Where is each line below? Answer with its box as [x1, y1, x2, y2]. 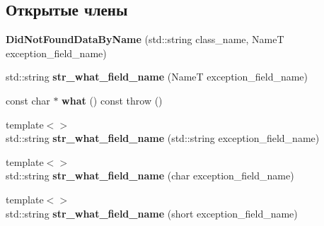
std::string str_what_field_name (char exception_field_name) [6, 168, 294, 183]
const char [6, 93, 50, 107]
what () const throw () [62, 93, 163, 107]
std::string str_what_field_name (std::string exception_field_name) [6, 131, 320, 145]
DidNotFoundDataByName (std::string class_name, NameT [6, 32, 284, 47]
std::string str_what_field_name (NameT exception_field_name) [6, 69, 308, 84]
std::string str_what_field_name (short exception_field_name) [6, 206, 298, 220]
